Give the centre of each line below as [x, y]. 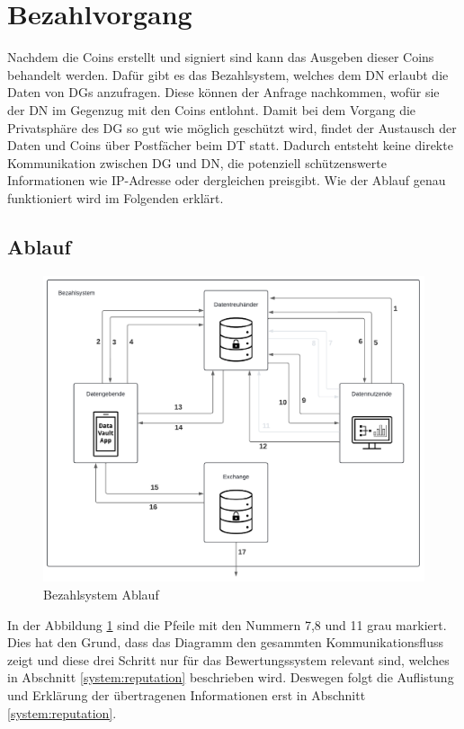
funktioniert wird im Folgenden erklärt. [116, 197]
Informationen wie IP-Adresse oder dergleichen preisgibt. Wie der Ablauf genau [227, 180]
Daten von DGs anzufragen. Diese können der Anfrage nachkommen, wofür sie [223, 92]
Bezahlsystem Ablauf [101, 595]
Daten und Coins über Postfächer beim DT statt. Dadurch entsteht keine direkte [230, 145]
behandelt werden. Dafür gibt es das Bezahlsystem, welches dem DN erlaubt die [228, 74]
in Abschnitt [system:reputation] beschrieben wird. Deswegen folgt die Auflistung [231, 677]
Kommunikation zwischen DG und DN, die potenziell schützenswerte [197, 162]
